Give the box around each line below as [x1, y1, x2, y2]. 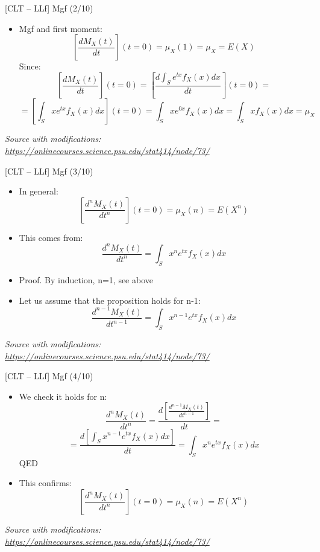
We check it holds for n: [19, 390, 107, 402]
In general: [19, 185, 58, 197]
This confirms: [19, 477, 72, 489]
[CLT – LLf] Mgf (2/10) [5, 2, 93, 14]
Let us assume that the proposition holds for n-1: [19, 294, 201, 306]
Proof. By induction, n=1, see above [19, 274, 153, 286]
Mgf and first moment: [19, 22, 102, 34]
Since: [19, 60, 41, 72]
